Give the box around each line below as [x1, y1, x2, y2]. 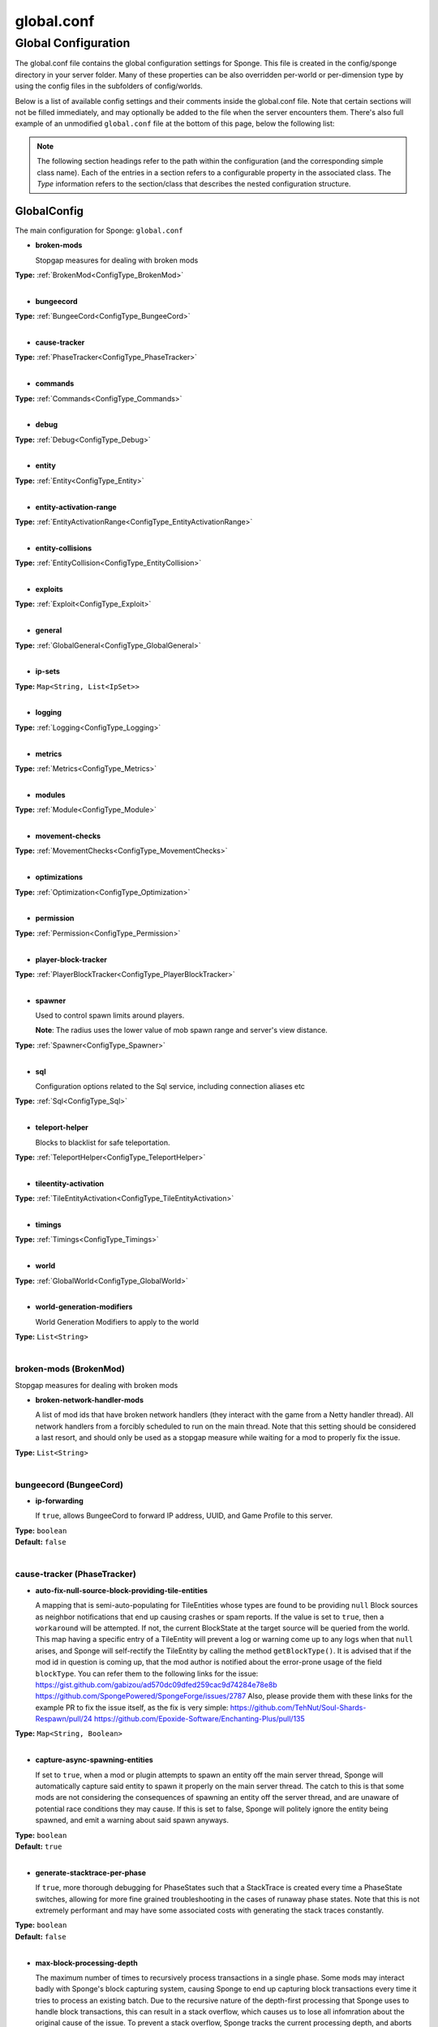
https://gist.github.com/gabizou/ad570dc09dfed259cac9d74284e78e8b [35, 1679, 277, 1690]
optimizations [35, 872, 84, 882]
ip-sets [35, 666, 61, 676]
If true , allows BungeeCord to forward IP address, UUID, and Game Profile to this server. [35, 1511, 333, 1520]
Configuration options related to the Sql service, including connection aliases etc [35, 1082, 306, 1091]
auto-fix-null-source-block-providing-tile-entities [35, 1585, 208, 1595]
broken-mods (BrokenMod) [15, 1363, 126, 1374]
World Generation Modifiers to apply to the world [35, 1317, 199, 1326]
